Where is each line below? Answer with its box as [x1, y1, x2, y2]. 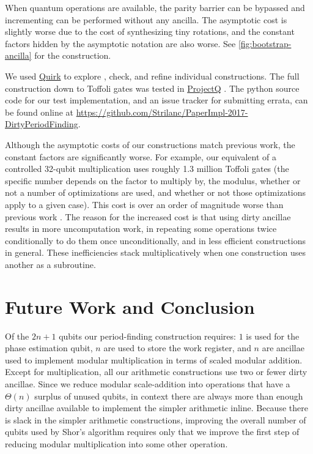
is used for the [246, 329, 300, 342]
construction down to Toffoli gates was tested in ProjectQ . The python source [5, 81, 300, 94]
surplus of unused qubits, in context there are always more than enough [34, 389, 303, 402]
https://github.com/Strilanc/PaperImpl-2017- [76, 105, 248, 118]
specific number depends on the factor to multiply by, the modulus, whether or [5, 174, 301, 187]
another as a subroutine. [5, 258, 96, 270]
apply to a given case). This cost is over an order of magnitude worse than [5, 198, 284, 210]
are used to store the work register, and [103, 341, 251, 354]
